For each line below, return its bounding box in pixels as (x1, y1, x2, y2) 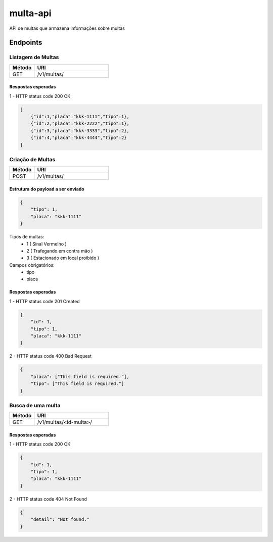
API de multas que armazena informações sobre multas (9, 25, 125, 31)
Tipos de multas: (9, 234, 44, 240)
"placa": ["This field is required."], (30, 374, 130, 379)
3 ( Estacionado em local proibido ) (26, 255, 100, 261)
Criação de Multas (9, 156, 56, 163)
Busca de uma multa (9, 402, 61, 409)
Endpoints (9, 38, 42, 47)
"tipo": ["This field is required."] (30, 381, 124, 386)
